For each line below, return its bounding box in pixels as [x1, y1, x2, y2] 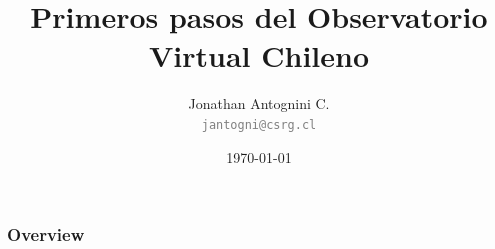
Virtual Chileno [148, 35, 370, 76]
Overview [7, 222, 85, 247]
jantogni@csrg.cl [201, 117, 317, 132]
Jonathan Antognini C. [188, 93, 330, 114]
